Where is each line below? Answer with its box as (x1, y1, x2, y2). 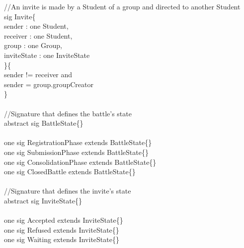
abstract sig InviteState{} (4, 195, 82, 205)
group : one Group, (4, 40, 62, 50)
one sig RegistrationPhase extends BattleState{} (4, 137, 152, 148)
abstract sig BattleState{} (4, 118, 83, 128)
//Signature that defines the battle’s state (4, 108, 132, 118)
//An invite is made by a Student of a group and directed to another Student (4, 1, 241, 11)
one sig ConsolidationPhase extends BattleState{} (4, 156, 157, 167)
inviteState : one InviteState (4, 50, 90, 60)
